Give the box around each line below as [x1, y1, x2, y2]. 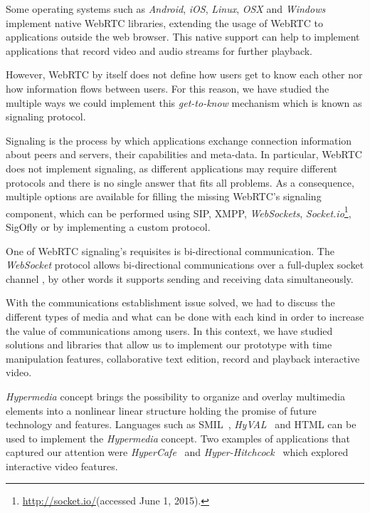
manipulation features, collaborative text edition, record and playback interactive [6, 351, 360, 366]
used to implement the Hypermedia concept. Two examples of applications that [6, 430, 350, 445]
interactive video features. [6, 458, 118, 473]
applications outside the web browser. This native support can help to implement [6, 29, 360, 44]
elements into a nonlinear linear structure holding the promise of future [6, 403, 317, 418]
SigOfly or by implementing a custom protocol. [6, 219, 211, 234]
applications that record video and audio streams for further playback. [6, 43, 313, 58]
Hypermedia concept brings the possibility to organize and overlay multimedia [6, 388, 345, 403]
